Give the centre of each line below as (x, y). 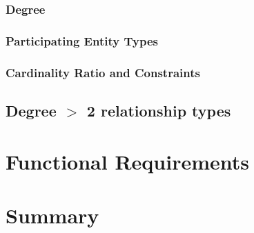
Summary (52, 215)
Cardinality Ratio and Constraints (103, 72)
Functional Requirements (127, 161)
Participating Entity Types (82, 40)
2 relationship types (159, 110)
